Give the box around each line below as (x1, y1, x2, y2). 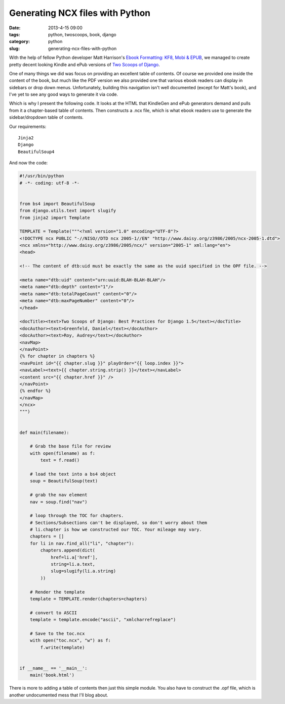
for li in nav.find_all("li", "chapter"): (30, 541, 134, 546)
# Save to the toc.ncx (30, 631, 85, 636)
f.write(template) (40, 645, 85, 650)
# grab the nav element (30, 492, 87, 498)
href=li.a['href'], (50, 554, 98, 560)
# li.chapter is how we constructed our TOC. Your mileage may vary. (30, 527, 202, 533)
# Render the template (30, 589, 85, 595)
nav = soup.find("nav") (30, 499, 87, 505)
